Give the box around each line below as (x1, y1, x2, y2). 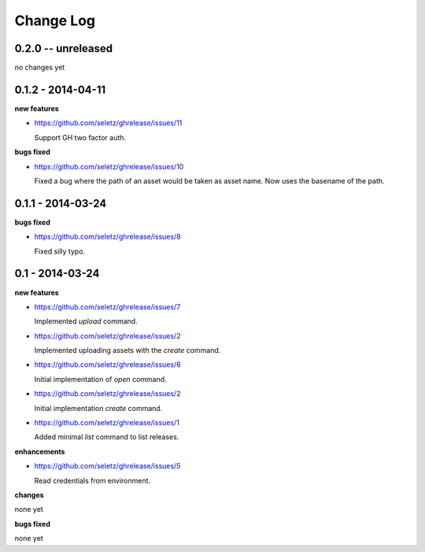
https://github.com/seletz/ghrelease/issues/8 (34, 232, 181, 242)
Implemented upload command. (34, 317, 138, 326)
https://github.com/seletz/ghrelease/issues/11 (34, 118, 183, 128)
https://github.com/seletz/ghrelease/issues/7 (34, 302, 181, 311)
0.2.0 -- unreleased (14, 42, 113, 55)
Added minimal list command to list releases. (34, 432, 179, 442)
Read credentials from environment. (34, 476, 151, 485)
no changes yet (14, 63, 65, 72)
